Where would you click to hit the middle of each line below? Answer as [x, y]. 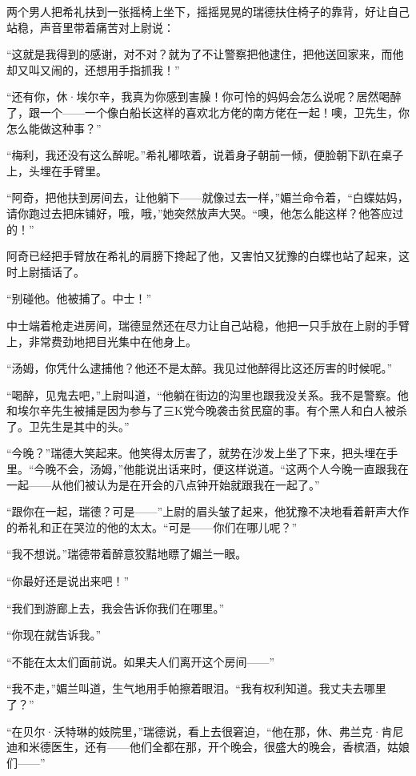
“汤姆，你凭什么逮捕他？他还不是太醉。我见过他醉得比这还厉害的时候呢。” [200, 368]
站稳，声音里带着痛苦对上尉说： [90, 27]
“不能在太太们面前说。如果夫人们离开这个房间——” [141, 661]
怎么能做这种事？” [54, 128]
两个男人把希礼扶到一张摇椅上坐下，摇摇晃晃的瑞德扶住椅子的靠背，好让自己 [208, 11]
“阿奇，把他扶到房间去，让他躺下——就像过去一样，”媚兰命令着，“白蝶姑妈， [208, 197]
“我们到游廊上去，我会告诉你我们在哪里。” [116, 607]
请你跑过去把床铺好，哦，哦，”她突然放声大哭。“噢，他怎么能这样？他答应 [200, 213]
